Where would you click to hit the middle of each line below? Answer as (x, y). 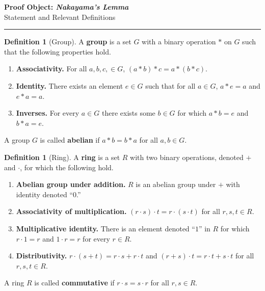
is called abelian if (70, 140)
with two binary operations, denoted (187, 157)
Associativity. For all (51, 69)
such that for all (170, 85)
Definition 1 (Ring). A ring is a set (62, 157)
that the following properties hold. (58, 51)
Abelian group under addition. (71, 184)
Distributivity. (42, 256)
